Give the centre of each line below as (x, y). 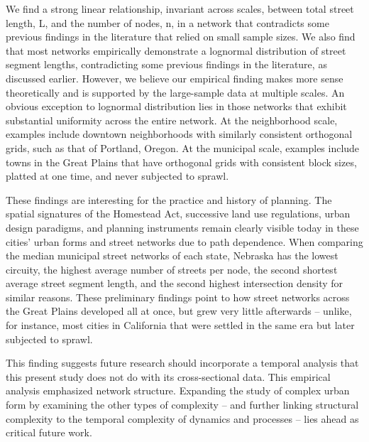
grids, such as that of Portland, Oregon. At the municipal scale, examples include (183, 147)
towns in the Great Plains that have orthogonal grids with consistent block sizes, (181, 162)
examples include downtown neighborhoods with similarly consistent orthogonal (179, 134)
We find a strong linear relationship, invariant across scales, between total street (180, 9)
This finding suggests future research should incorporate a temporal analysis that (182, 363)
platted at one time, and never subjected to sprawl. (117, 176)
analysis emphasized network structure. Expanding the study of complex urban (178, 390)
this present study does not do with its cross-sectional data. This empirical (168, 376)
